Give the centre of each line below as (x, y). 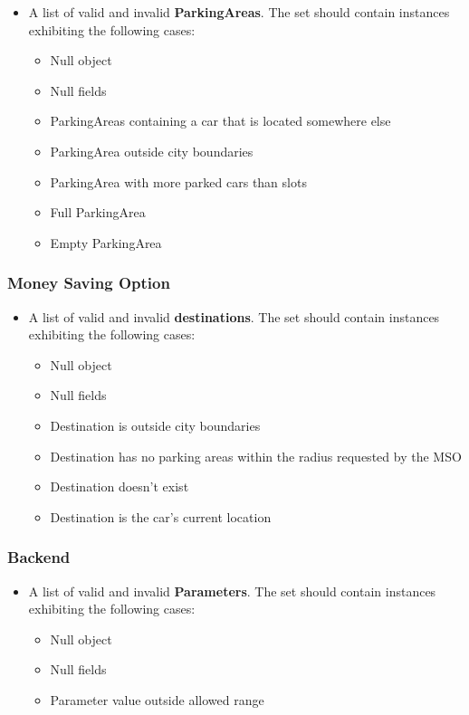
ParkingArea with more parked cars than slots (178, 181)
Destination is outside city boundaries (155, 425)
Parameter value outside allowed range (157, 699)
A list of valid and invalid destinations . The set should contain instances (234, 316)
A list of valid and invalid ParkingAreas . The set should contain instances (239, 12)
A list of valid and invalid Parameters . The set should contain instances (232, 591)
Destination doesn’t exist (120, 486)
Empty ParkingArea (106, 242)
